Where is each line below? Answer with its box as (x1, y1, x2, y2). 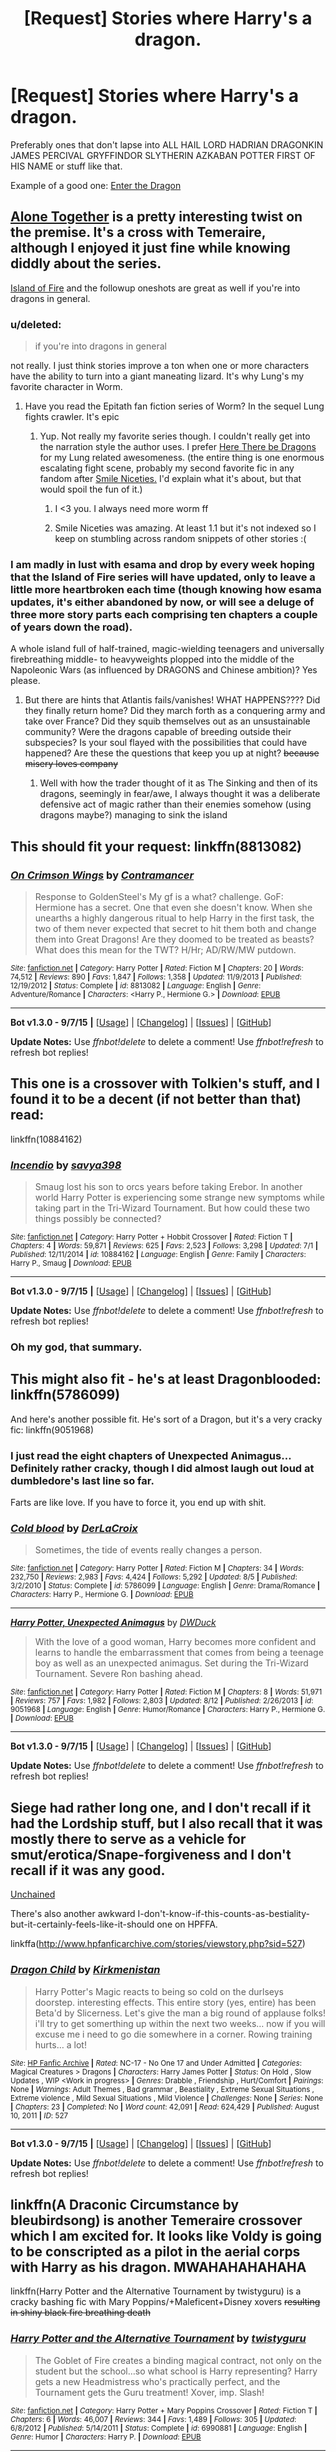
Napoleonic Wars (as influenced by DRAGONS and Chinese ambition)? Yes (10, 664, 318, 676)
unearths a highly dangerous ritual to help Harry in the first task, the (34, 912, 315, 924)
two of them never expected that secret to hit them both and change (34, 923, 317, 935)
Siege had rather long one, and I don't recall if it (10, 1799, 312, 1816)
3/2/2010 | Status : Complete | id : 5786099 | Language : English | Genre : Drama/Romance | (10, 1581, 321, 1591)
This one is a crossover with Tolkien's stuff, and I (10, 1075, 320, 1092)
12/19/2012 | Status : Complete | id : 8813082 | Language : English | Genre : (10, 981, 262, 991)
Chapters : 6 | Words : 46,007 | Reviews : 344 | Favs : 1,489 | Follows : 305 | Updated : (10, 2414, 297, 2424)
